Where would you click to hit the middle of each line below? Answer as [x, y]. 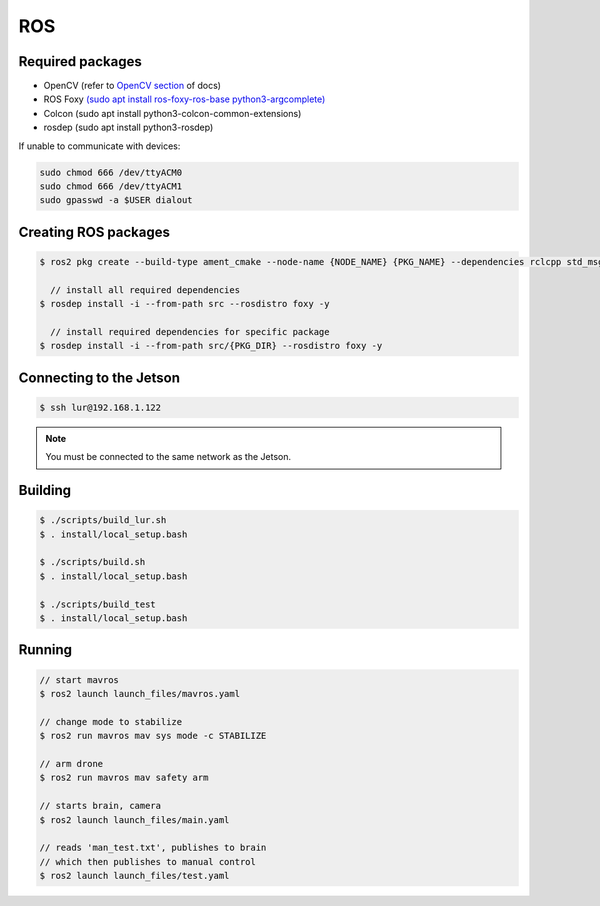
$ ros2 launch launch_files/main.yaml [134, 819]
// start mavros [79, 679]
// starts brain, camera [100, 806]
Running [45, 650]
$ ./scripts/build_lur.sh [103, 520]
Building [45, 490]
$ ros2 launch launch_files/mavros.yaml [139, 694]
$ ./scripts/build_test [98, 604]
